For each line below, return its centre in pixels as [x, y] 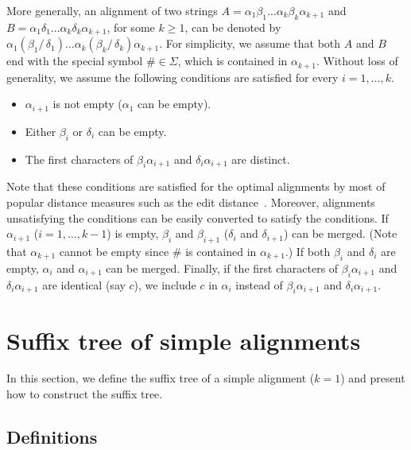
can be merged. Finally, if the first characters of [222, 268]
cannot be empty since [114, 251]
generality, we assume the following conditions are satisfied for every [173, 77]
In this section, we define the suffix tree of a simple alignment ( [161, 378]
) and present [373, 378]
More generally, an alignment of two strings [112, 10]
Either [41, 131]
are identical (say [84, 284]
